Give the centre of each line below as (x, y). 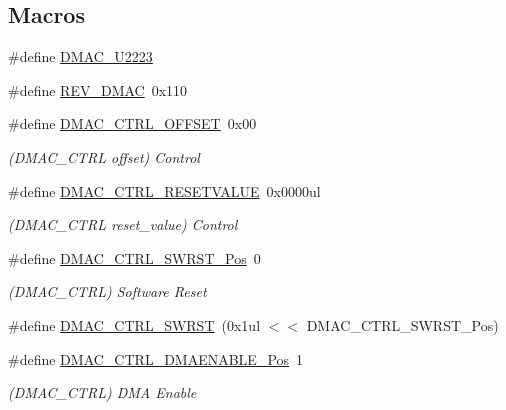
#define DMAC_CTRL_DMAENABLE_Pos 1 (156, 358)
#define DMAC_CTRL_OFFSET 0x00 (132, 123)
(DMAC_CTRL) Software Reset (107, 291)
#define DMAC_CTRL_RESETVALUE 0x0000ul (164, 190)
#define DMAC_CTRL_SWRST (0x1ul (134, 324)
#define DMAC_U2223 (80, 56)
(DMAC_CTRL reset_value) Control (123, 224)
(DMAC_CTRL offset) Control (104, 156)
